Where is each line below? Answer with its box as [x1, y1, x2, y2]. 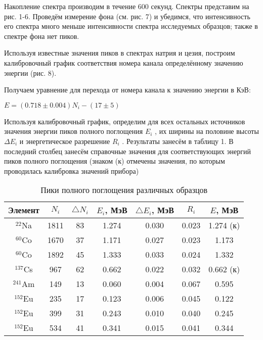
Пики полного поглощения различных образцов [40, 184, 208, 196]
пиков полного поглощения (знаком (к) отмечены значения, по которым [4, 156, 225, 166]
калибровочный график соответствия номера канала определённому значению [4, 57, 243, 68]
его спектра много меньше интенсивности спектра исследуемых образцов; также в [4, 21, 258, 31]
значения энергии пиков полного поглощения [4, 126, 143, 136]
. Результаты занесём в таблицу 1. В [122, 135, 234, 146]
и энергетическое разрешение [19, 135, 110, 146]
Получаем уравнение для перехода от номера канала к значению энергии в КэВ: [4, 84, 251, 95]
